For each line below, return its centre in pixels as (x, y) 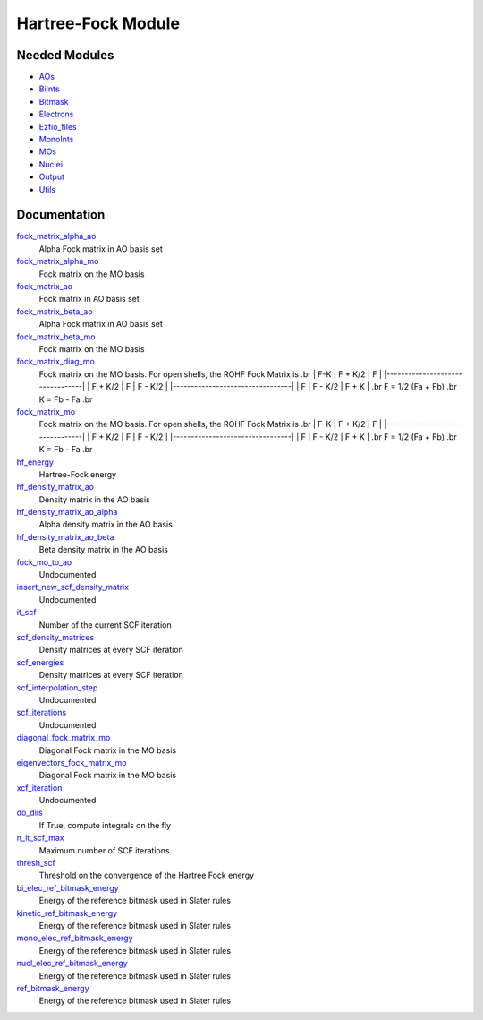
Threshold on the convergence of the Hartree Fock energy (147, 875)
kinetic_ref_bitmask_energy (67, 913)
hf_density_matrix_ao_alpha (67, 512)
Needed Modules (65, 55)
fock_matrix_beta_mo (56, 337)
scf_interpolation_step (57, 687)
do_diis (30, 813)
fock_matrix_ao (45, 287)
